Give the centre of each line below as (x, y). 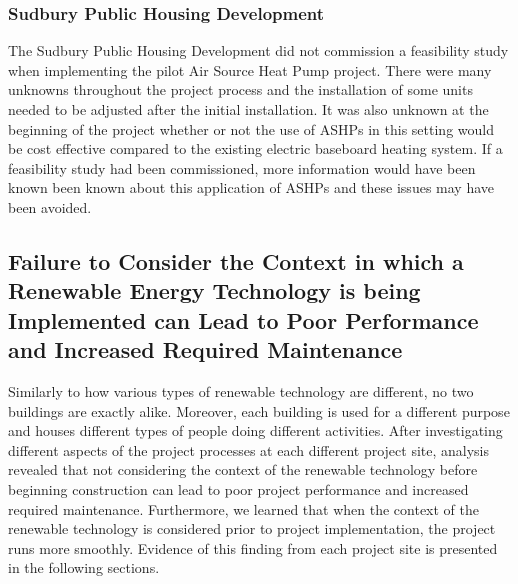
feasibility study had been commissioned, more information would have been (242, 167)
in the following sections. (84, 567)
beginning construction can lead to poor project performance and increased (238, 488)
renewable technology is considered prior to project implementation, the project (252, 528)
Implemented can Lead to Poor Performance (243, 319)
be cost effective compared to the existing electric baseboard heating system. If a (255, 148)
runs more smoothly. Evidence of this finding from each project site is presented (253, 547)
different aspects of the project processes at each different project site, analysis (249, 449)
